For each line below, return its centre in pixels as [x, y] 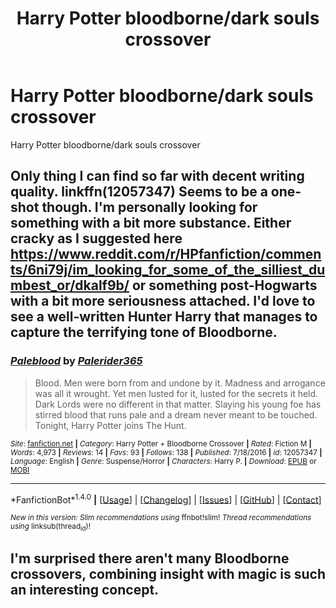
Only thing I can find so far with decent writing [157, 176]
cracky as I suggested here [96, 238]
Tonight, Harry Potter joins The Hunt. [110, 425]
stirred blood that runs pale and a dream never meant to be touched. [176, 414]
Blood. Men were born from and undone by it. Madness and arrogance [180, 383]
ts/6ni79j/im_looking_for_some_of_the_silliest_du [168, 270]
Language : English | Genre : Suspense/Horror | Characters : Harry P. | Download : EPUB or [163, 461]
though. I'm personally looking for [149, 207]
